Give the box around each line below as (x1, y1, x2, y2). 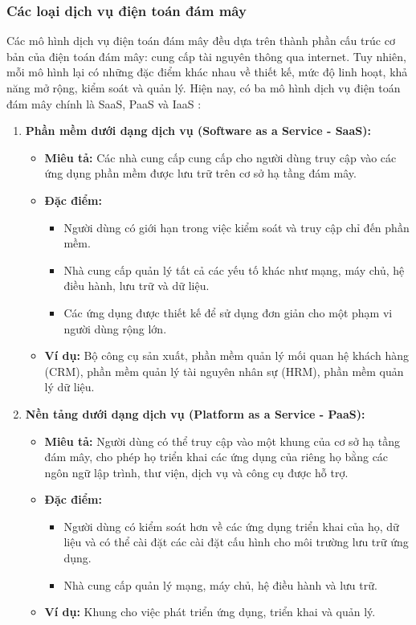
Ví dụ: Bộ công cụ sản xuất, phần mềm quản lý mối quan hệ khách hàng (44, 347, 409, 364)
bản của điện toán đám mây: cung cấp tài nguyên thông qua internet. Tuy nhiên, (6, 47, 406, 64)
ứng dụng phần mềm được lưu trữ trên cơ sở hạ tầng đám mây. (44, 165, 357, 182)
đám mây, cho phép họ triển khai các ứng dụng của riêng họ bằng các (44, 448, 389, 465)
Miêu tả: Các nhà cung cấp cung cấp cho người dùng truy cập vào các (44, 149, 397, 165)
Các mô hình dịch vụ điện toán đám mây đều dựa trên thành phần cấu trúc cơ (6, 32, 395, 49)
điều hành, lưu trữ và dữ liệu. (63, 277, 210, 294)
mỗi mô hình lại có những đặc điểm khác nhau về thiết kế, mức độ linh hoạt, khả (6, 63, 408, 80)
